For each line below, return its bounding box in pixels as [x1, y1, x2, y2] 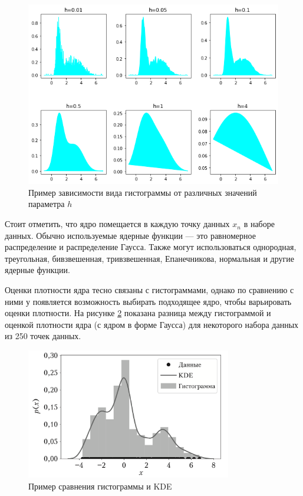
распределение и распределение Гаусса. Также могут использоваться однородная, [5, 241, 297, 253]
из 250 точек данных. [5, 330, 81, 342]
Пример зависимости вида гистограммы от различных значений [28, 186, 257, 198]
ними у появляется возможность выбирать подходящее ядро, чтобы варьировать [5, 295, 292, 307]
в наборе [243, 218, 275, 230]
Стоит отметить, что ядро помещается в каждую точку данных [5, 218, 230, 230]
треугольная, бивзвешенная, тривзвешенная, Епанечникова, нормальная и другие [5, 252, 294, 264]
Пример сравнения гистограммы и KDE [28, 479, 172, 492]
